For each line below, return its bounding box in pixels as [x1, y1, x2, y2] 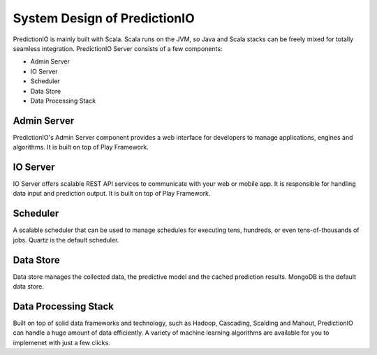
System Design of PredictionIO [13, 10, 195, 26]
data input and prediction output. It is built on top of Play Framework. [13, 189, 211, 198]
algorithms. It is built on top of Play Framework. [13, 143, 149, 152]
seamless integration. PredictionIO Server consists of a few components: [13, 44, 223, 52]
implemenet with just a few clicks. [13, 338, 111, 347]
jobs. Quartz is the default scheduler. [13, 236, 119, 244]
